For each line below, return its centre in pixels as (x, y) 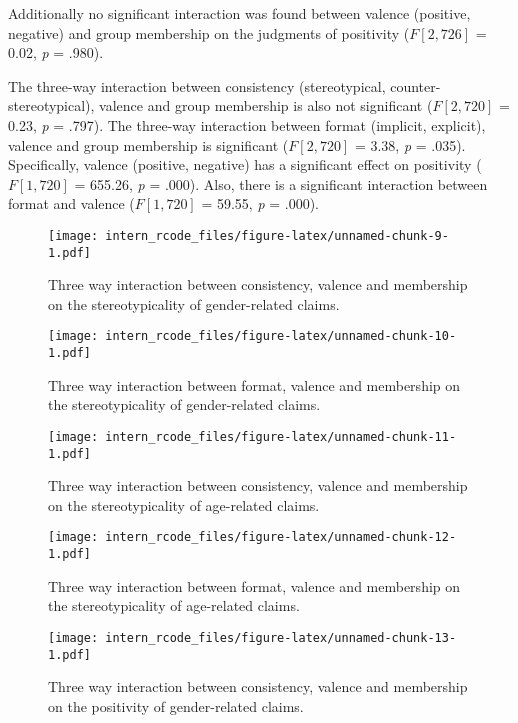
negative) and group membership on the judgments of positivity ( (209, 32)
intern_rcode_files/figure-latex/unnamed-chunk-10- (281, 336)
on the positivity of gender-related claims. (176, 705)
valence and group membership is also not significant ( (266, 105)
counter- (415, 85)
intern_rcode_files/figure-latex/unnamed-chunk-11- (281, 436)
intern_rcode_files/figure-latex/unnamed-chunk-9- (277, 235)
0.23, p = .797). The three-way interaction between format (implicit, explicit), (247, 124)
